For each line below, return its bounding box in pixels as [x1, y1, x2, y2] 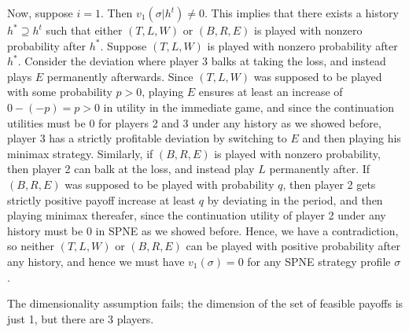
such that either [46, 22, 123, 38]
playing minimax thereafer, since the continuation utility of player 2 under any [7, 207, 386, 223]
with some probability [7, 83, 112, 100]
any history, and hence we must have [7, 253, 185, 269]
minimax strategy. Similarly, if [7, 145, 153, 161]
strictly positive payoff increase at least [7, 191, 196, 208]
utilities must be [7, 114, 86, 131]
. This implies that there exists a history [204, 5, 399, 20]
